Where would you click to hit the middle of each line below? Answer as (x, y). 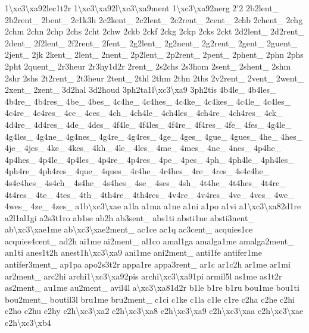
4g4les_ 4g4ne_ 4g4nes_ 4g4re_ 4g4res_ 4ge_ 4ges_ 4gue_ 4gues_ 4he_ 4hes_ (154, 136)
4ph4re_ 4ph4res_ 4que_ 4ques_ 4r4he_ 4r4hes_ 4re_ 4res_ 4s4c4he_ (137, 171)
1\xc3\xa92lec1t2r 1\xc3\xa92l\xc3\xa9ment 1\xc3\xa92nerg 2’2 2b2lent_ (142, 8)
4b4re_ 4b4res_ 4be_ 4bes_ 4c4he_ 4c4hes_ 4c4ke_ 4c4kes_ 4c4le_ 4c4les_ (148, 101)
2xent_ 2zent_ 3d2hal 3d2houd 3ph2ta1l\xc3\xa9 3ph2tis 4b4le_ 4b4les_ (141, 89)
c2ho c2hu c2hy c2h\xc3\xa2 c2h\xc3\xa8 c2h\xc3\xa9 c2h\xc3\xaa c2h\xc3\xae (154, 311)
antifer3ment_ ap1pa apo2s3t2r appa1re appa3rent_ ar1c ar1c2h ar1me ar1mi (148, 264)
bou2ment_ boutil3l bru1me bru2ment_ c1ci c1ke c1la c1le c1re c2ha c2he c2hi (150, 299)
